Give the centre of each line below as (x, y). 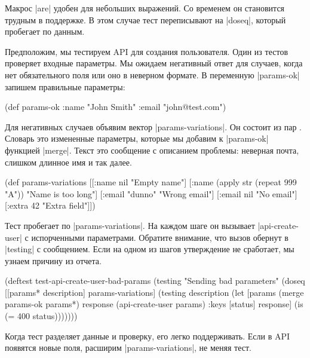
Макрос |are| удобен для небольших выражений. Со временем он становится (145, 8)
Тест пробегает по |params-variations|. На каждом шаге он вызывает (130, 225)
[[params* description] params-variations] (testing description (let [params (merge (154, 292)
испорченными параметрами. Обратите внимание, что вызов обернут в (160, 237)
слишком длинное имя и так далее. (68, 162)
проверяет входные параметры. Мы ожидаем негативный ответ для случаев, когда (154, 63)
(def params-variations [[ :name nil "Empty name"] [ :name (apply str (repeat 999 (151, 182)
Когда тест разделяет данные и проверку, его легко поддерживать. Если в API (148, 336)
